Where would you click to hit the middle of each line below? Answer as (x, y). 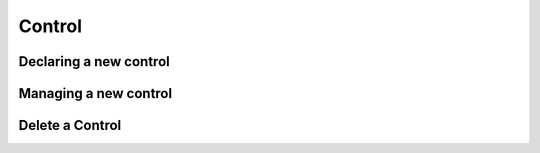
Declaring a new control (94, 61)
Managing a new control (95, 93)
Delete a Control (70, 125)
